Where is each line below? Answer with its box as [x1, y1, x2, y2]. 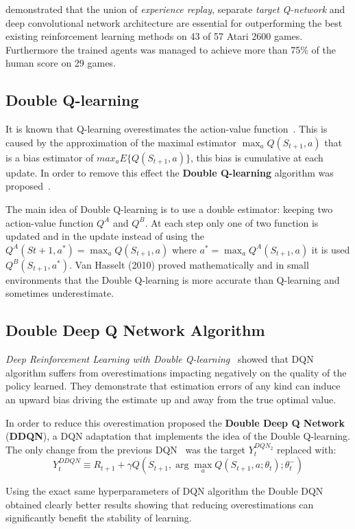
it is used [311, 242, 350, 256]
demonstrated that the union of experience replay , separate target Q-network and [5, 2, 345, 16]
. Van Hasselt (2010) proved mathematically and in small [69, 257, 309, 271]
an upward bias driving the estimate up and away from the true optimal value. [5, 392, 336, 406]
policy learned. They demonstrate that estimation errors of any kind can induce [5, 379, 341, 393]
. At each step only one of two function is [145, 215, 319, 229]
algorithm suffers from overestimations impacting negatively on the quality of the [5, 365, 347, 379]
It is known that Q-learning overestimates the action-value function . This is [5, 122, 328, 136]
